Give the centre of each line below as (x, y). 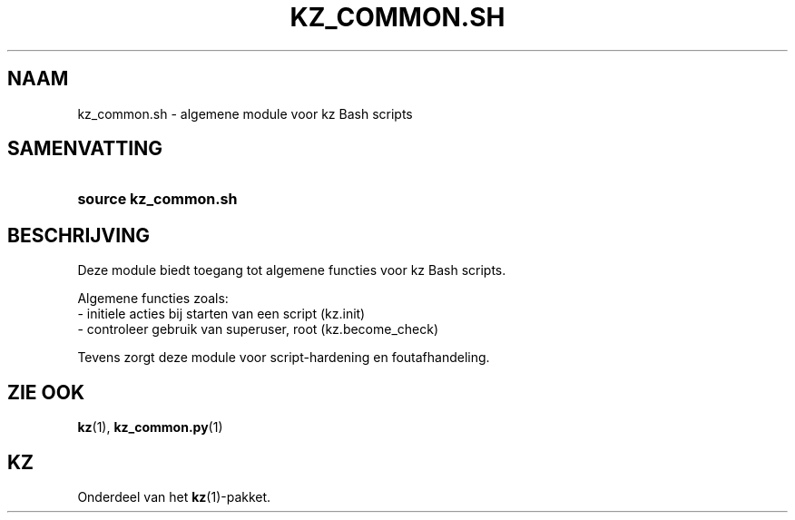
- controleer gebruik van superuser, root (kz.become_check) (258, 329)
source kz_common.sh (157, 199)
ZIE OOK (46, 392)
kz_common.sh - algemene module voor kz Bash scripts (245, 113)
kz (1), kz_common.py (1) (150, 427)
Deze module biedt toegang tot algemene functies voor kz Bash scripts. (292, 270)
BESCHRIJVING (79, 235)
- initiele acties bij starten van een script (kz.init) (221, 314)
